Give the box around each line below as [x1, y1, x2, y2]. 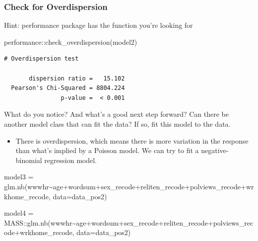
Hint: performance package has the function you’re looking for [4, 20, 193, 30]
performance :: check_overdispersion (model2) [4, 36, 137, 47]
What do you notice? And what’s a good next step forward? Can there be [4, 109, 229, 119]
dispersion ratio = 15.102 [29, 75, 125, 82]
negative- [201, 145, 229, 156]
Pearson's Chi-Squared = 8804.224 [11, 84, 125, 92]
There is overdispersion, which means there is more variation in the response [15, 135, 249, 146]
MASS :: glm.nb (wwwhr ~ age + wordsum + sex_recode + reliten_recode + [4, 217, 213, 228]
